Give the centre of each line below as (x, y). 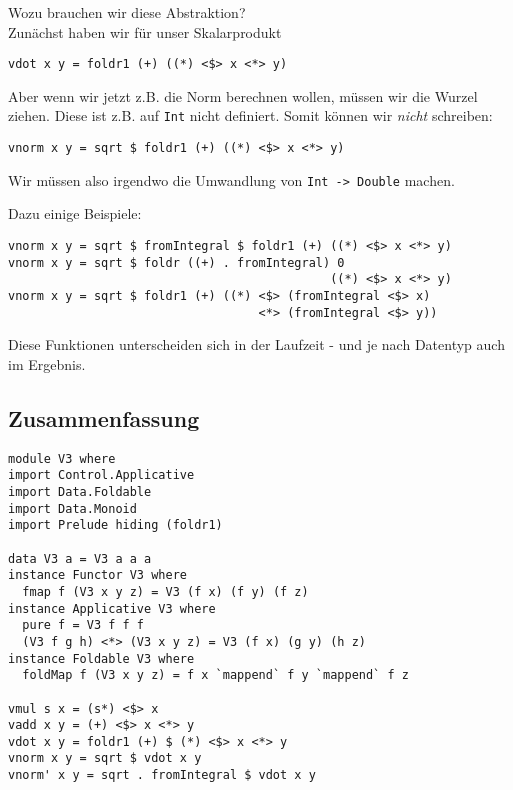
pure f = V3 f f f (83, 625)
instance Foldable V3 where (101, 658)
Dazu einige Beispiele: (75, 213)
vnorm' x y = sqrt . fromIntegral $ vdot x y (162, 775)
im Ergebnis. (47, 363)
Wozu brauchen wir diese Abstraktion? (127, 12)
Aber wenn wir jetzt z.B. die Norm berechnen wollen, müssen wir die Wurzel (243, 95)
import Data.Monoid (72, 508)
